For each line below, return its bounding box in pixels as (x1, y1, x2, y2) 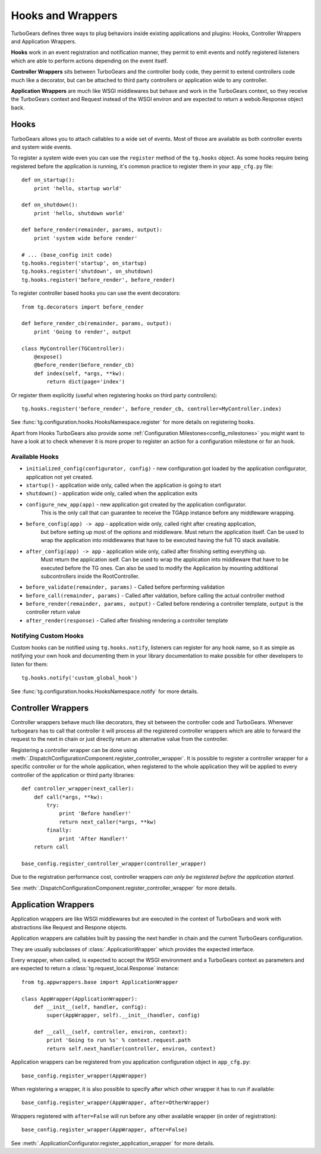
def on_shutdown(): (21, 202, 78, 208)
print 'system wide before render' (33, 235, 138, 241)
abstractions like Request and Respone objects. (11, 923, 128, 930)
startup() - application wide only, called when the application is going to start (26, 482, 221, 489)
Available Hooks (11, 452, 59, 461)
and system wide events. (11, 143, 73, 150)
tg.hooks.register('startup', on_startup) (21, 260, 147, 267)
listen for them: (11, 661, 48, 668)
